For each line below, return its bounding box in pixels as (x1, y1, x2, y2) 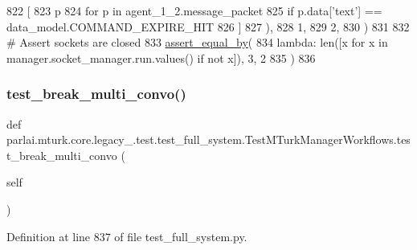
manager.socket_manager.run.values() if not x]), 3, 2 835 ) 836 (6, 49, 316, 66)
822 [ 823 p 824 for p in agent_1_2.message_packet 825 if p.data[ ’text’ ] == (6, 2, 382, 18)
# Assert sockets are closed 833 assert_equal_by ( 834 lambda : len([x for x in (6, 34, 388, 51)
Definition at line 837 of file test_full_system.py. (6, 227, 247, 244)
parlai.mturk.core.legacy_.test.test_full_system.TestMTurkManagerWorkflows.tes (6, 131, 411, 148)
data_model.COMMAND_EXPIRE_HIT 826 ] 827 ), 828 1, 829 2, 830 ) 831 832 (6, 18, 410, 35)
